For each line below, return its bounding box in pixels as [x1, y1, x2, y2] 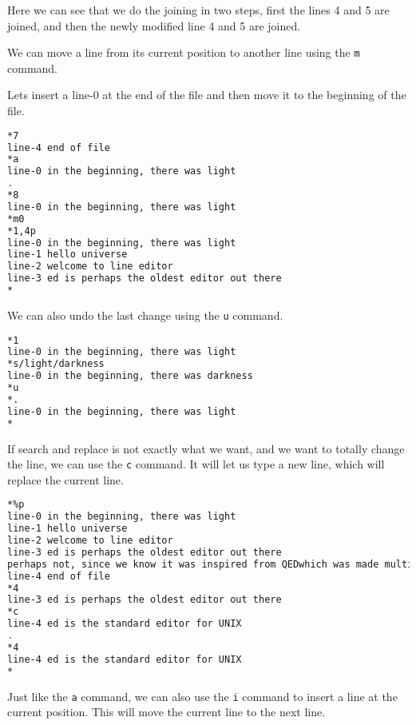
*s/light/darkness [7, 358, 105, 370]
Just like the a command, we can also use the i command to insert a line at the [7, 687, 398, 704]
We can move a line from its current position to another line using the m [7, 44, 360, 61]
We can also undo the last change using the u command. [7, 306, 283, 323]
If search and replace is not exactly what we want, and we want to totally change [7, 440, 405, 456]
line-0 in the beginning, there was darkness [7, 370, 253, 382]
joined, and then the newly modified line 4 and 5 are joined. [7, 17, 301, 34]
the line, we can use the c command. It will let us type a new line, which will [7, 456, 385, 472]
